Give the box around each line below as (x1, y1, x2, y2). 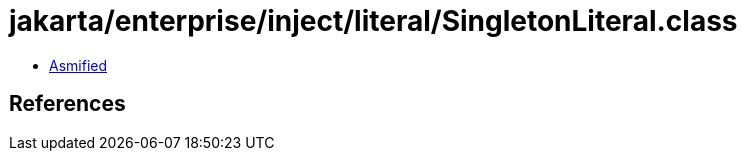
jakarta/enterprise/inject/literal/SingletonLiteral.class (9, 4, 738, 38)
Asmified (49, 56, 108, 74)
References (9, 91, 126, 117)
